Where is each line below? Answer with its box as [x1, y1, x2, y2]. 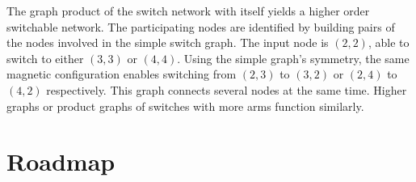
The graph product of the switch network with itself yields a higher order [6, 2, 370, 19]
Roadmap [6, 145, 116, 178]
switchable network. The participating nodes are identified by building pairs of [6, 18, 395, 35]
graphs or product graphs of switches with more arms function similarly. [6, 97, 364, 114]
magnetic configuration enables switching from [6, 66, 237, 83]
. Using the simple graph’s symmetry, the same [177, 49, 410, 66]
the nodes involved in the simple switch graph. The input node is [6, 34, 329, 51]
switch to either [6, 49, 84, 66]
